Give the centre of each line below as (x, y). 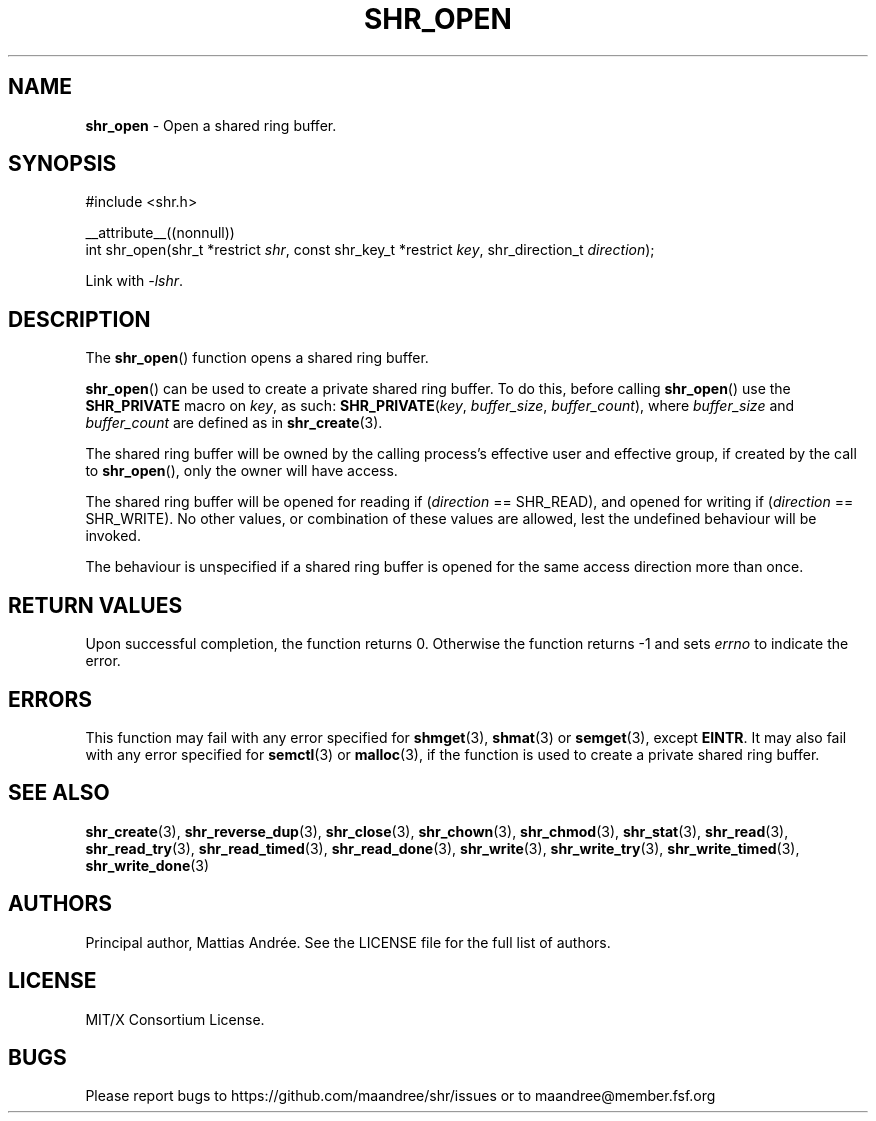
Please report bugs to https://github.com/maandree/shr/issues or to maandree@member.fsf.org (400, 1096)
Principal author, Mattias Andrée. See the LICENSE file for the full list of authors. (348, 942)
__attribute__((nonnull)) (160, 233)
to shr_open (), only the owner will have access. (241, 471)
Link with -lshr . (134, 281)
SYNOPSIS (62, 164)
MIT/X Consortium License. (175, 1019)
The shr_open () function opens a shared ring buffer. (257, 358)
